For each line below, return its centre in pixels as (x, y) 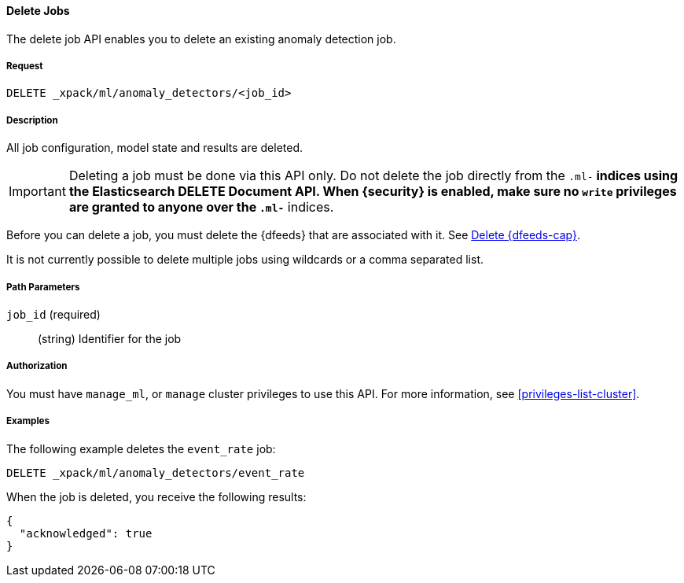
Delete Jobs (38, 11)
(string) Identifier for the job (110, 338)
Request (25, 66)
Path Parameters (43, 287)
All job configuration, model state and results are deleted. (155, 148)
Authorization (37, 366)
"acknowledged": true (86, 533)
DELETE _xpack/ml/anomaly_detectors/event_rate (156, 472)
